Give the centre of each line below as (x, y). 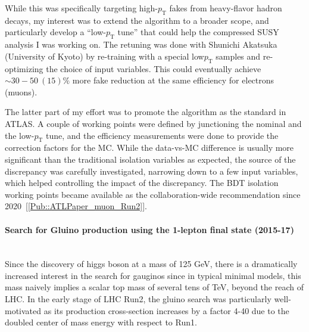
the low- (20, 135)
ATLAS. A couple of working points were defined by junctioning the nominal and (153, 123)
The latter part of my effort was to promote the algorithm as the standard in (146, 112)
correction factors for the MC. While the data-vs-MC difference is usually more (149, 148)
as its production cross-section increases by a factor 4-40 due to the (166, 310)
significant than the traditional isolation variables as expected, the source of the (150, 159)
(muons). (21, 91)
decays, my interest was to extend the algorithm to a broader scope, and (137, 20)
